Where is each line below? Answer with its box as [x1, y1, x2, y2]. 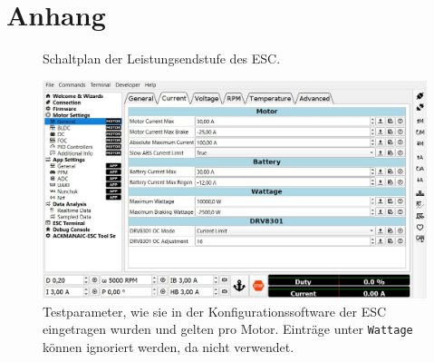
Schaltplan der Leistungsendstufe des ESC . [43, 49, 281, 68]
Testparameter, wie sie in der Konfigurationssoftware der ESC [43, 301, 387, 320]
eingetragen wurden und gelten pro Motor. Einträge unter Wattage [43, 319, 413, 338]
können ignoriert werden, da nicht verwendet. [43, 338, 294, 357]
